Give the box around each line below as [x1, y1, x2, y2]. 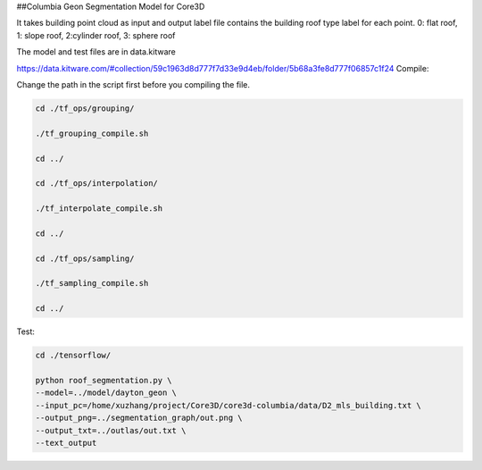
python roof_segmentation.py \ [35, 375, 173, 385]
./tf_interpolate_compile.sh [35, 204, 163, 214]
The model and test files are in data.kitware [16, 46, 176, 57]
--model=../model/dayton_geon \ [35, 388, 178, 398]
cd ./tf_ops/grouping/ [35, 103, 135, 113]
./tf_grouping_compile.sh [35, 128, 149, 138]
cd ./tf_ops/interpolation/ [35, 179, 158, 189]
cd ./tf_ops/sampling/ [35, 253, 135, 264]
